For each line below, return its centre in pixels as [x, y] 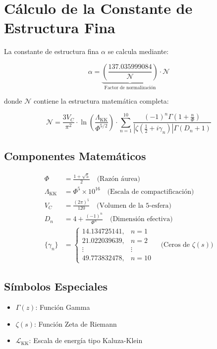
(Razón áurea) [118, 179]
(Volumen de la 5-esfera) [134, 205]
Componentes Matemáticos [75, 155]
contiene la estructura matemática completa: [101, 101]
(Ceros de [175, 245]
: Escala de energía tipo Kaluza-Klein [86, 340]
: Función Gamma [63, 307]
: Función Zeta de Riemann [75, 323]
